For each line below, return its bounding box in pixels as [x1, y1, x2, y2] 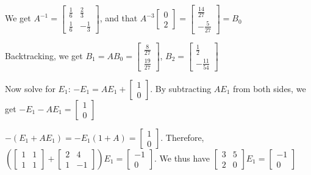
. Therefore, [160, 131, 204, 143]
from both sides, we [233, 82, 306, 95]
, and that [99, 12, 138, 24]
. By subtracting [150, 82, 212, 95]
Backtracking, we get [5, 49, 83, 62]
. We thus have [154, 152, 210, 164]
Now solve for [5, 82, 55, 95]
